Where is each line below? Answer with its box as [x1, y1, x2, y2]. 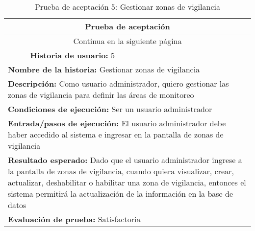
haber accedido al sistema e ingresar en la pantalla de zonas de [8, 129, 224, 140]
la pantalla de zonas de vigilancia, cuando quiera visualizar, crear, [8, 165, 234, 177]
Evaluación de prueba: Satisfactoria [8, 213, 141, 225]
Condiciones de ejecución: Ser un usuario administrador [8, 103, 212, 115]
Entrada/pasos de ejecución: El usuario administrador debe [8, 117, 226, 129]
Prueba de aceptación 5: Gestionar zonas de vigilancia [35, 1, 220, 12]
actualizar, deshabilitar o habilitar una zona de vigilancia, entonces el [8, 177, 246, 188]
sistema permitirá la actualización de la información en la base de [8, 188, 233, 199]
